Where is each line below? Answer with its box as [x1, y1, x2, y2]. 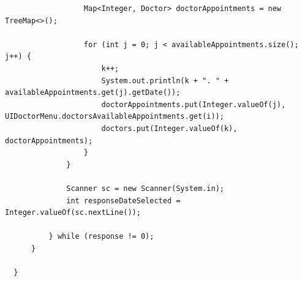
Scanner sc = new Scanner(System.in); [66, 184, 224, 193]
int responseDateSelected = [66, 196, 181, 205]
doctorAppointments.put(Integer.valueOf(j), [101, 100, 286, 109]
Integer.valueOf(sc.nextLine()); [5, 208, 141, 217]
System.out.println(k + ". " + [101, 76, 229, 85]
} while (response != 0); [48, 232, 154, 241]
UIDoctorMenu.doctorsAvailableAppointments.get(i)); [5, 112, 224, 121]
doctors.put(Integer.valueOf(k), [101, 124, 238, 133]
